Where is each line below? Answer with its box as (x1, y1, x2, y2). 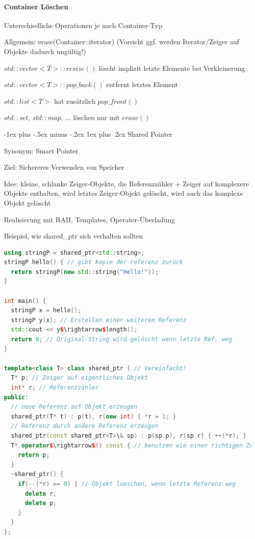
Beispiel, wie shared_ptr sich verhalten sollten (4, 231, 143, 241)
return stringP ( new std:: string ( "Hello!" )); (11, 268, 159, 275)
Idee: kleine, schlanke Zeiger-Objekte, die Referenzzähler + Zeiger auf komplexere (4, 178, 249, 188)
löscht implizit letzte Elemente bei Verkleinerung (99, 62, 245, 73)
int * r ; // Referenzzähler (11, 384, 99, 391)
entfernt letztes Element (106, 79, 178, 90)
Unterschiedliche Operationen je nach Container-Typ (4, 20, 162, 30)
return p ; (18, 451, 50, 459)
